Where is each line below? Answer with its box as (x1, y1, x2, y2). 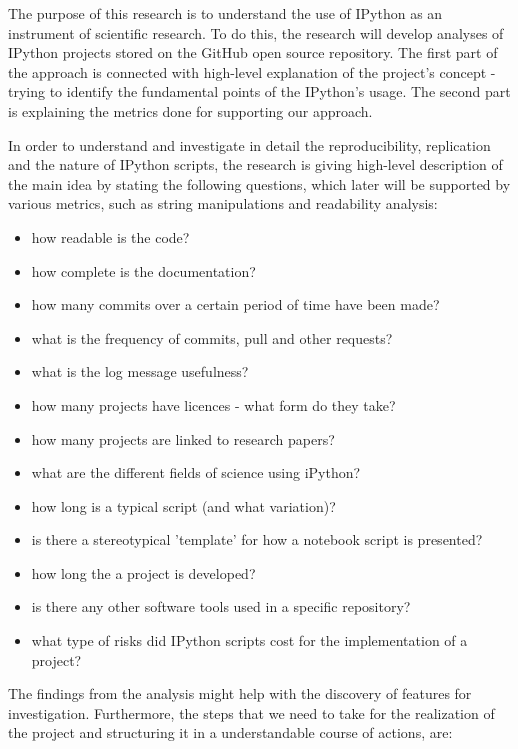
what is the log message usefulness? (31, 361, 249, 382)
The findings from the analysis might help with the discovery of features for (8, 683, 472, 704)
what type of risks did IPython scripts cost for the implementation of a (31, 630, 468, 651)
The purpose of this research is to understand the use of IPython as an (8, 3, 443, 23)
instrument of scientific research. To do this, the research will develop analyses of (8, 22, 504, 43)
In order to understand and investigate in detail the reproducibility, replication (8, 134, 491, 155)
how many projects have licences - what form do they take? (31, 394, 396, 415)
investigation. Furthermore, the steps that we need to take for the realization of (8, 702, 495, 723)
